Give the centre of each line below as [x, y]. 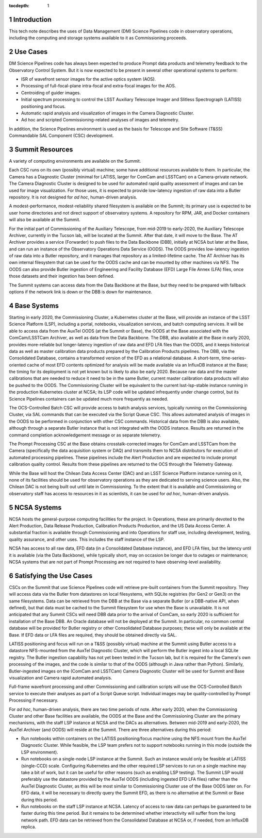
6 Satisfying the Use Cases [51, 576]
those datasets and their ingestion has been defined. [62, 276]
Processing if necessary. [34, 700]
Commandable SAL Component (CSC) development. [61, 135]
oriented [17, 365]
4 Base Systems [34, 306]
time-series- [234, 358]
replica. [29, 827]
